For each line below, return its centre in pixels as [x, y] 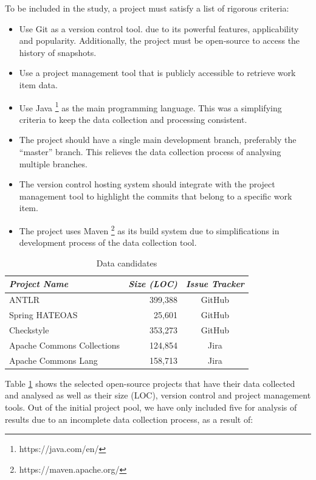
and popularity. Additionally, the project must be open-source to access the [160, 40]
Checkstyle [29, 329]
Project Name [39, 284]
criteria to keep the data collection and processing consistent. [133, 119]
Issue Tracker [215, 284]
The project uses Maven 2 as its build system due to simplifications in [149, 229]
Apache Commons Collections [65, 345]
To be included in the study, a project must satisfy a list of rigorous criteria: [147, 8]
